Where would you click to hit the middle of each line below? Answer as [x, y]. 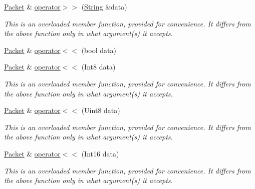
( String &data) [104, 6]
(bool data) [99, 50]
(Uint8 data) [101, 110]
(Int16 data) [100, 153]
